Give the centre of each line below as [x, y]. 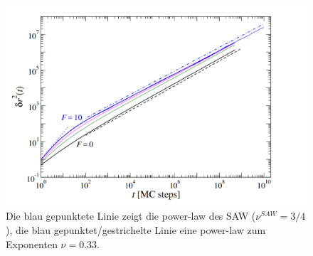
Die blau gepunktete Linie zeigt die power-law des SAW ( [131, 216]
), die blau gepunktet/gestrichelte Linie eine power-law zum [136, 230]
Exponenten [32, 244]
